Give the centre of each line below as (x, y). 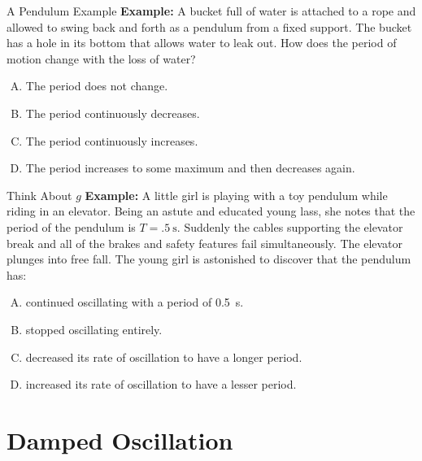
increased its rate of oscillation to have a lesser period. (161, 384)
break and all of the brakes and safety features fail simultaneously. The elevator (205, 243)
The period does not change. (97, 86)
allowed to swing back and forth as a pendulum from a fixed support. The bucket (209, 26)
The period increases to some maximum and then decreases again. (190, 168)
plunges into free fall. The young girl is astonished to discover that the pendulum (209, 259)
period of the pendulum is (71, 226)
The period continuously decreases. (113, 113)
